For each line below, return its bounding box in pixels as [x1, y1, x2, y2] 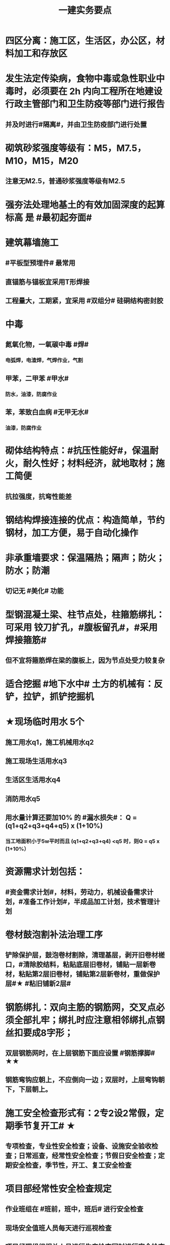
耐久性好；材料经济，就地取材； [23, 458, 156, 469]
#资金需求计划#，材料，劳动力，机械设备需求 [5, 887, 147, 897]
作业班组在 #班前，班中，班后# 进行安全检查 [5, 1205, 144, 1214]
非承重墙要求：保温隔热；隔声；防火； [5, 552, 165, 564]
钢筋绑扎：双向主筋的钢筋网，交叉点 [5, 1002, 156, 1013]
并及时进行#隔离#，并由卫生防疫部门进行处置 [5, 120, 147, 129]
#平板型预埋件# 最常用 [5, 259, 76, 267]
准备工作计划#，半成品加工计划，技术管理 [22, 897, 154, 906]
